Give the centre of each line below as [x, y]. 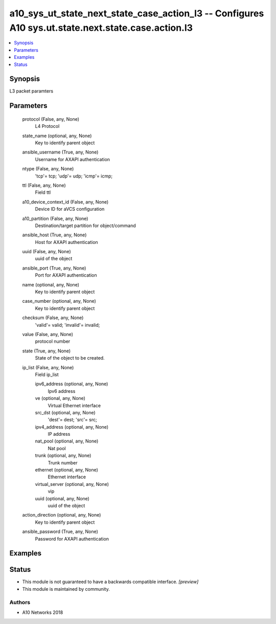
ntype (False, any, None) [48, 169]
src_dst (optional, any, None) [65, 412]
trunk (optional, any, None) [63, 456]
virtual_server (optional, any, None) [72, 484]
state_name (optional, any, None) [57, 136]
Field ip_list [47, 374]
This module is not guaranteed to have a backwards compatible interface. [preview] [110, 582]
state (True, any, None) [47, 351]
